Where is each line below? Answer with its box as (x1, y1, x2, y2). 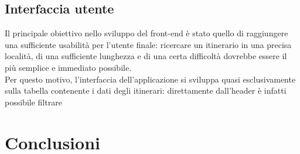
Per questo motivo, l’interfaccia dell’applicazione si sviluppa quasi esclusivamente (5, 73, 296, 85)
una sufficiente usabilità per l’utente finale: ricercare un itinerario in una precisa (5, 38, 292, 50)
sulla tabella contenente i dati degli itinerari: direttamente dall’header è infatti (5, 84, 287, 97)
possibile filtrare (5, 95, 62, 108)
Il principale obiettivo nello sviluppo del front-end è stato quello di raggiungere (5, 27, 288, 39)
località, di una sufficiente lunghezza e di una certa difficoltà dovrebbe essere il (5, 50, 287, 62)
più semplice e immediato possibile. (5, 61, 132, 73)
